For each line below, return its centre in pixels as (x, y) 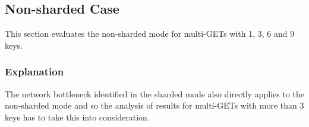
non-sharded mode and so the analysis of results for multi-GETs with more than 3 (154, 105)
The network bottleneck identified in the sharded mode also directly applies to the (154, 93)
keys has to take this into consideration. (77, 117)
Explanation (34, 72)
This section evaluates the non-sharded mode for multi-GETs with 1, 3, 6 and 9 (150, 34)
